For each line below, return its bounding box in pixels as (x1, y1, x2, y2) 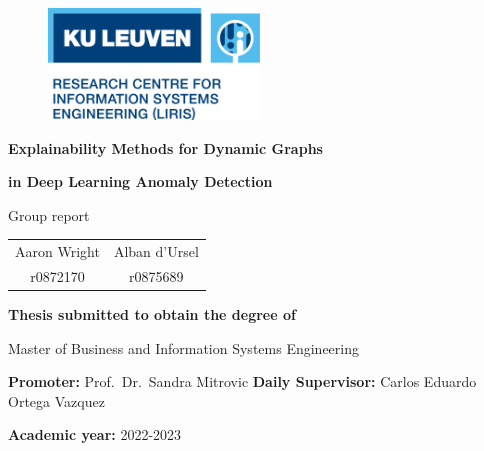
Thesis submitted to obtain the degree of (8, 304, 296, 325)
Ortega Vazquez (8, 390, 105, 411)
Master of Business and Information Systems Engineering (8, 337, 359, 358)
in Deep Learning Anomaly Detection (8, 171, 273, 192)
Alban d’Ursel (113, 241, 199, 262)
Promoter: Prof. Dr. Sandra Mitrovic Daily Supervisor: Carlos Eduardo (8, 371, 477, 392)
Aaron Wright (15, 241, 100, 262)
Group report (8, 204, 90, 225)
